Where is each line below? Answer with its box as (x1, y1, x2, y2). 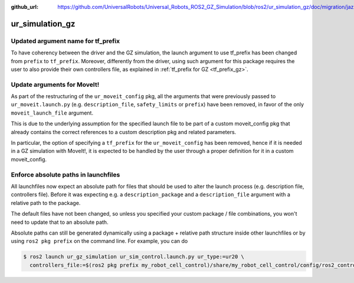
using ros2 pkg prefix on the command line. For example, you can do (11, 238, 188, 245)
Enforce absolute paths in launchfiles (11, 170, 120, 178)
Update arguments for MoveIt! (11, 80, 100, 89)
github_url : (11, 4, 38, 10)
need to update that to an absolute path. (11, 219, 109, 226)
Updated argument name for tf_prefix (11, 37, 120, 45)
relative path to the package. (11, 199, 81, 206)
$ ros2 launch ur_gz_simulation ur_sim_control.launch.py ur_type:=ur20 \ (23, 253, 245, 260)
